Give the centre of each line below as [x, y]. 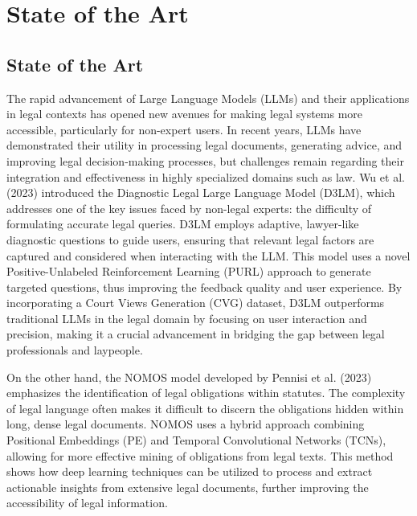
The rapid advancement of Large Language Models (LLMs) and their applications [208, 98]
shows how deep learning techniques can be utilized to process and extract [190, 471]
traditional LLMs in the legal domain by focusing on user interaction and [187, 318]
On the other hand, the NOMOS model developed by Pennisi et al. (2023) [189, 377]
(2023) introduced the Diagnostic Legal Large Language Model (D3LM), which [201, 192]
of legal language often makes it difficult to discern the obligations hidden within [205, 408]
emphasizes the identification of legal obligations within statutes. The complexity [206, 393]
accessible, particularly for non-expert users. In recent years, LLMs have [184, 129]
